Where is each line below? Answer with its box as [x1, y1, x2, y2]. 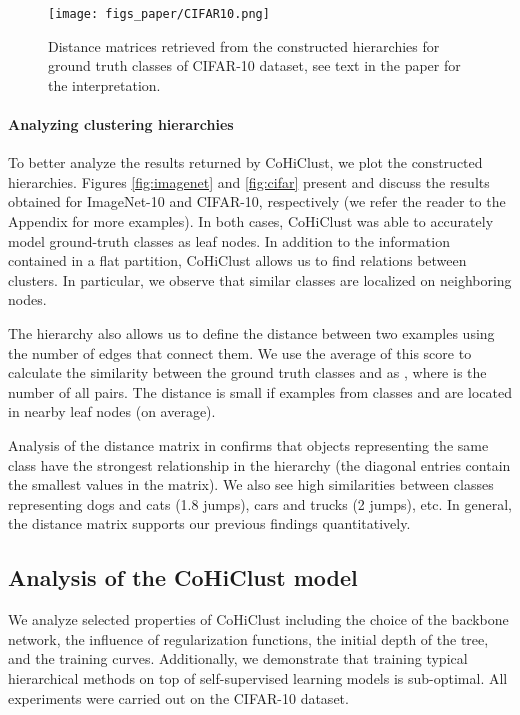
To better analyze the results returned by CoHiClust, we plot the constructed [8, 152, 483, 173]
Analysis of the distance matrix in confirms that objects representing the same [8, 434, 489, 455]
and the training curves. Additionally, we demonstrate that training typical [8, 648, 468, 669]
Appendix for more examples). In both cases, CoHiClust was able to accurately [8, 211, 494, 232]
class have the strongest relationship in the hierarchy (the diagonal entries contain [8, 454, 511, 475]
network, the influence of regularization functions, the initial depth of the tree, [8, 628, 489, 649]
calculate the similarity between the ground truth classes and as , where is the [8, 362, 487, 383]
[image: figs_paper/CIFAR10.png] [48, 7, 270, 21]
